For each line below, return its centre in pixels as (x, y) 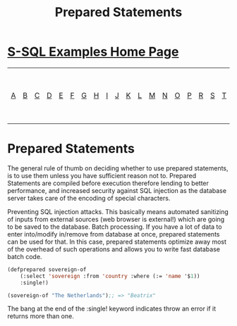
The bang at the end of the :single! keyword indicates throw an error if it (112, 309)
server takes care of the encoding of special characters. (89, 198)
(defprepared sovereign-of (47, 269)
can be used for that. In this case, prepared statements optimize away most (117, 242)
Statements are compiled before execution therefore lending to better (108, 183)
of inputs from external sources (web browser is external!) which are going (116, 219)
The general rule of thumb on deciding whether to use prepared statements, (118, 168)
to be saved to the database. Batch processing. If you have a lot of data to (115, 227)
